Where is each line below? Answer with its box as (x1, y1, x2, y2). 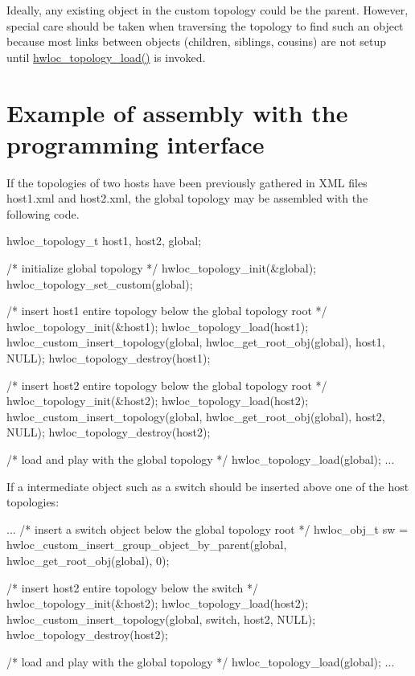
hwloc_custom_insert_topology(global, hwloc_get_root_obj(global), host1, (6, 334, 385, 350)
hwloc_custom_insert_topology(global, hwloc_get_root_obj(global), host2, (6, 408, 385, 424)
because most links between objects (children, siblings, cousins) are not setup (6, 33, 387, 50)
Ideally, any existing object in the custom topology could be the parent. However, (6, 2, 409, 18)
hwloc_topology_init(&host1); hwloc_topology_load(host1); (6, 318, 309, 334)
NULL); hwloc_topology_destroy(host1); (6, 350, 211, 367)
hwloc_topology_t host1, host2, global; (6, 232, 202, 249)
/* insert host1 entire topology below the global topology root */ (6, 302, 327, 319)
